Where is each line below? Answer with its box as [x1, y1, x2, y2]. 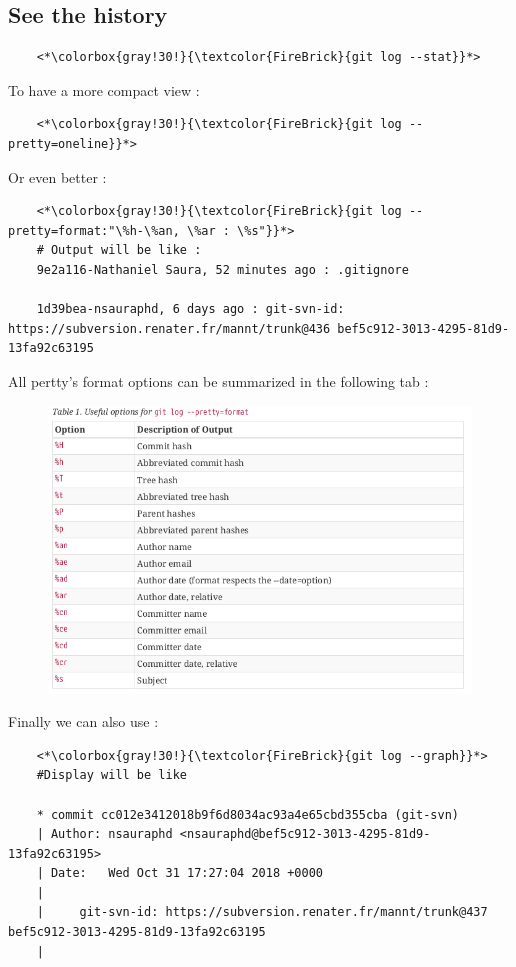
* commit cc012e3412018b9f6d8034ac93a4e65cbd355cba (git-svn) [36, 807, 460, 822]
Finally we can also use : [8, 711, 159, 732]
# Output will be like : [36, 243, 202, 258]
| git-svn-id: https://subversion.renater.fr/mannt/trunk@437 [36, 905, 488, 920]
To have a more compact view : [8, 79, 200, 100]
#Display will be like [36, 768, 187, 783]
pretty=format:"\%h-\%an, [8, 223, 180, 238]
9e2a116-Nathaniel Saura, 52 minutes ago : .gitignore [36, 262, 409, 277]
